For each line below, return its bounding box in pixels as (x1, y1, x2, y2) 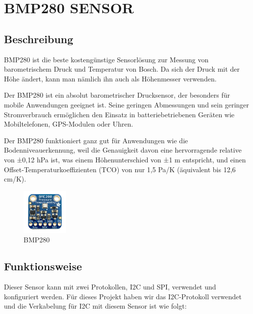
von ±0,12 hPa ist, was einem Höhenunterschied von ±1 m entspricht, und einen (4, 154, 246, 164)
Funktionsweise (4, 259, 82, 274)
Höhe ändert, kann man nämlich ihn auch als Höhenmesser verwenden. (4, 73, 217, 83)
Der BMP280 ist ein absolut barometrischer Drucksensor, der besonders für (4, 90, 230, 100)
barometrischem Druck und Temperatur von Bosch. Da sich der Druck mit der (4, 64, 240, 74)
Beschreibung (4, 31, 74, 46)
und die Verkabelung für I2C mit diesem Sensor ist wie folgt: (4, 301, 187, 311)
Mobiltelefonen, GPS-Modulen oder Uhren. (4, 119, 133, 129)
